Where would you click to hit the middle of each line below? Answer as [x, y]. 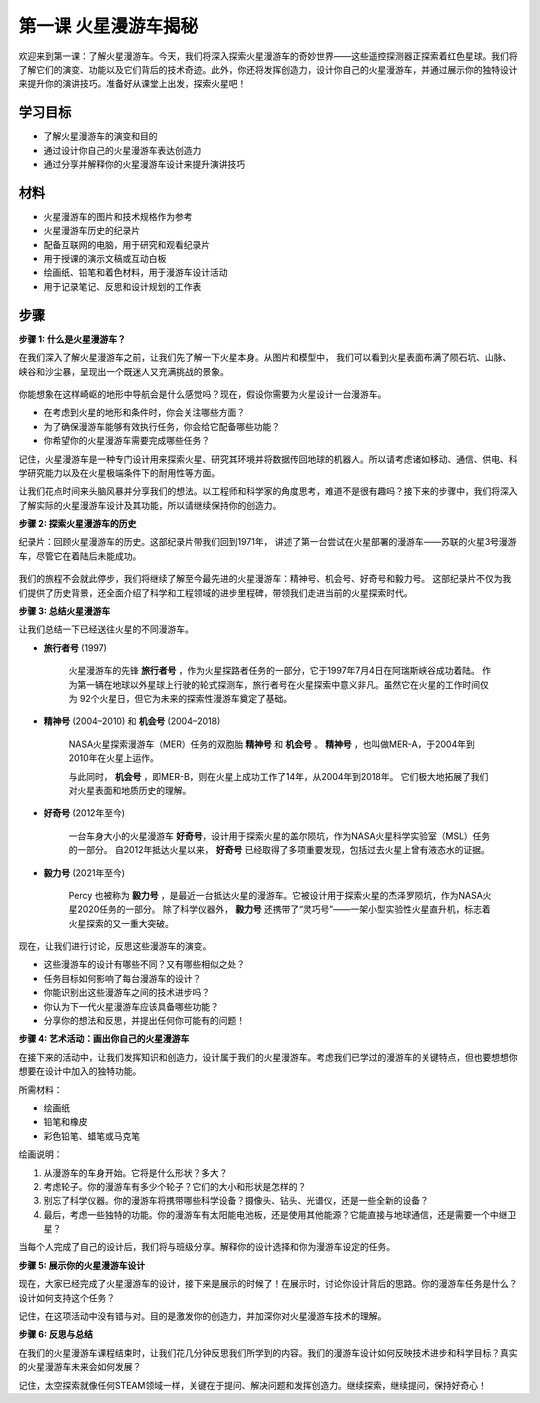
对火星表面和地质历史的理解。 [130, 790]
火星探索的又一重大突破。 [121, 923]
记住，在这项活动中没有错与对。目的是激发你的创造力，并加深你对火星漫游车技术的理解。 [202, 1316]
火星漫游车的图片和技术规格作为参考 [118, 216]
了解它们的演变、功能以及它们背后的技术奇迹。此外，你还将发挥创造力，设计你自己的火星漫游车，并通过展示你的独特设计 [268, 69]
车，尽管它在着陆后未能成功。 [80, 556]
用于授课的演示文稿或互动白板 [105, 259]
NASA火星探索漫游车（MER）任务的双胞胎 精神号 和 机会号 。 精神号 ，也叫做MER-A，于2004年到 [271, 744]
